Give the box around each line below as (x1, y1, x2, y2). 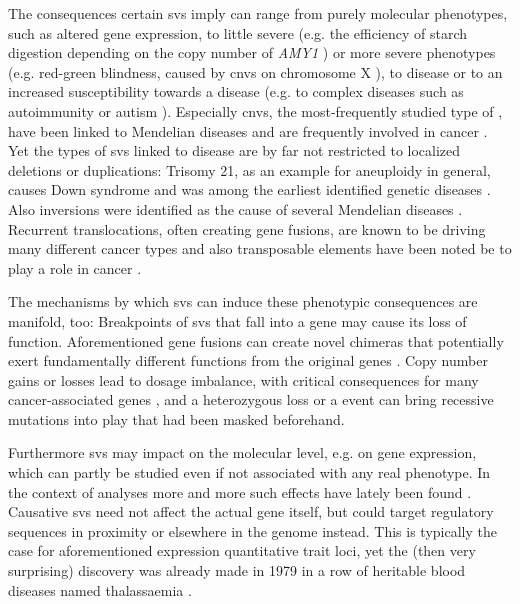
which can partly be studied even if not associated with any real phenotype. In (8, 462, 491, 483)
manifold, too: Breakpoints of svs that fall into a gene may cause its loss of (8, 310, 467, 331)
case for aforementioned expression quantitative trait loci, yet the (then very (8, 540, 476, 561)
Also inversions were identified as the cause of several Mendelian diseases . (8, 198, 463, 219)
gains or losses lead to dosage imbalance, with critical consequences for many (8, 369, 479, 390)
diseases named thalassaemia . (8, 579, 192, 600)
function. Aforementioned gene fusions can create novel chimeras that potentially (8, 330, 504, 351)
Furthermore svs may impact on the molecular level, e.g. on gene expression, (8, 442, 477, 463)
